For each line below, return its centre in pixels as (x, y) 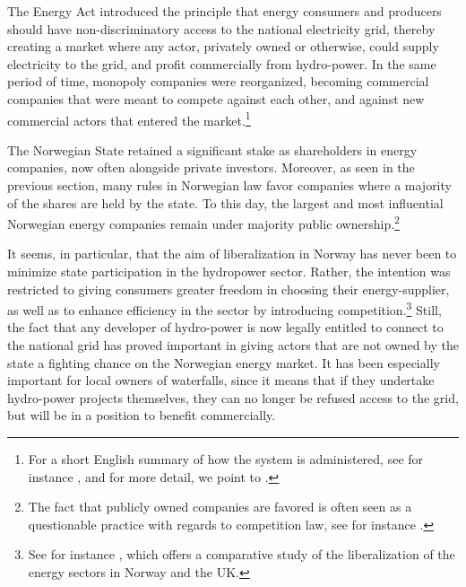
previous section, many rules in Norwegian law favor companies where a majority (229, 185)
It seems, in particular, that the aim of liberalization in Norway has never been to (232, 254)
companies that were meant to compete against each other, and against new (216, 98)
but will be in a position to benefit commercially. (142, 415)
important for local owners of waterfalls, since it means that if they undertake (221, 380)
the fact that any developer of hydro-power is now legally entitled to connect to (225, 327)
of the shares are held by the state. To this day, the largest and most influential (225, 202)
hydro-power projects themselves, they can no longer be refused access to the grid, (233, 397)
